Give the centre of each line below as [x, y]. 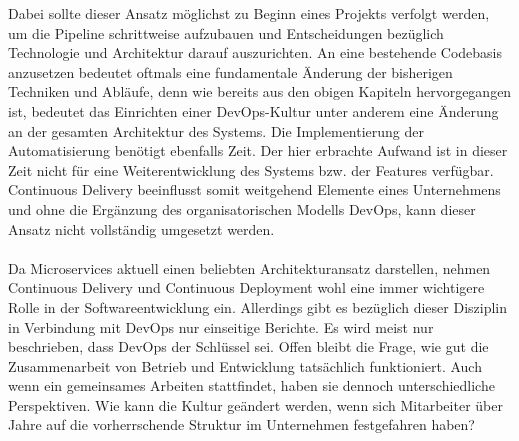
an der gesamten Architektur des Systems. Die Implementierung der [216, 130]
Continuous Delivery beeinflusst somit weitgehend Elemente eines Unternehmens [254, 189]
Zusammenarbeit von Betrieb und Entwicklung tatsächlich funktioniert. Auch [245, 365]
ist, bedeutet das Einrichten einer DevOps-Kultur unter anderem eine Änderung [253, 110]
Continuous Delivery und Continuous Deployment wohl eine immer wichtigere [246, 287]
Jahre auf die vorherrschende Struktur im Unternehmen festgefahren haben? [241, 424]
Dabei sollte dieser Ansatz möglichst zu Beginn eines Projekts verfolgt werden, [249, 13]
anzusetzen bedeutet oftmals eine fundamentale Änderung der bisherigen [230, 71]
